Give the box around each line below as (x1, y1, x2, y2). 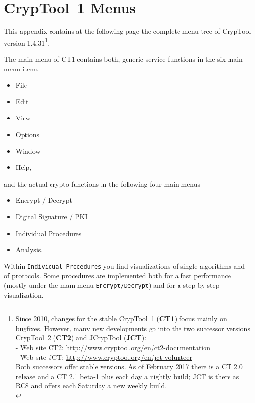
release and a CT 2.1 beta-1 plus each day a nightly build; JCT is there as (15, 371, 239, 381)
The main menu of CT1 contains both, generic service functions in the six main (4, 53, 243, 64)
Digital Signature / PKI (15, 211, 88, 221)
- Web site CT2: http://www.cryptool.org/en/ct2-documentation (15, 342, 211, 352)
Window (15, 145, 41, 156)
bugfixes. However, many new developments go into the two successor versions (15, 323, 250, 333)
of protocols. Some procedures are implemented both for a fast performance (4, 270, 231, 281)
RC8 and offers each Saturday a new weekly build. (15, 380, 167, 391)
